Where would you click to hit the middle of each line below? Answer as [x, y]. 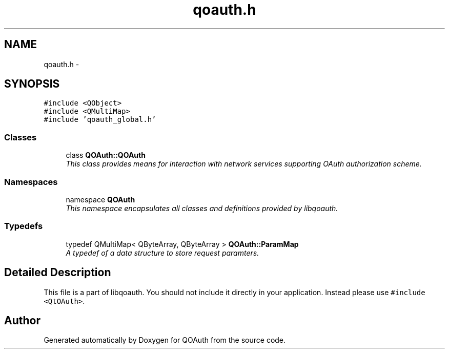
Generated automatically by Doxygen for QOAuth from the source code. [165, 340]
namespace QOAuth [100, 199]
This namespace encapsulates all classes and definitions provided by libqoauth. [202, 208]
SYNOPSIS [32, 84]
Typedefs [24, 226]
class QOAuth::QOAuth [106, 155]
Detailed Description [58, 273]
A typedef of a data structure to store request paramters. [162, 253]
